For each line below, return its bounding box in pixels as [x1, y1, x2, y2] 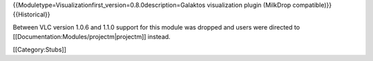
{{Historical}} [12, 10, 51, 19]
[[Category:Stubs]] [12, 45, 67, 53]
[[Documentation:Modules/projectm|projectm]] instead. [12, 33, 171, 41]
